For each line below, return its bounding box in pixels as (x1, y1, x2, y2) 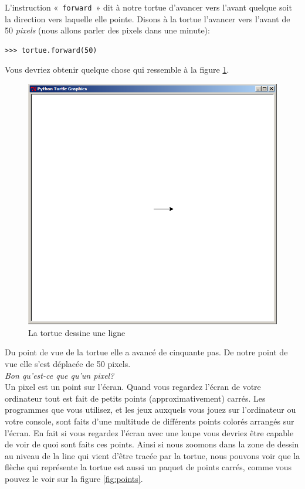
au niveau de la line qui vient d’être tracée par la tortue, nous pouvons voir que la (5, 449, 300, 461)
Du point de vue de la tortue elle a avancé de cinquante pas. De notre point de (5, 346, 288, 358)
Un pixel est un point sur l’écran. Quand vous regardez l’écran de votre (5, 381, 261, 393)
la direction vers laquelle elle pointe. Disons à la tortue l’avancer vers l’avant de (5, 12, 290, 25)
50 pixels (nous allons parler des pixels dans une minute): (5, 24, 210, 36)
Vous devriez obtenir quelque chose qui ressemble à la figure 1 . (5, 63, 229, 76)
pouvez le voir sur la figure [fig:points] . (5, 473, 143, 484)
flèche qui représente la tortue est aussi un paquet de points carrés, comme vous (5, 461, 292, 473)
